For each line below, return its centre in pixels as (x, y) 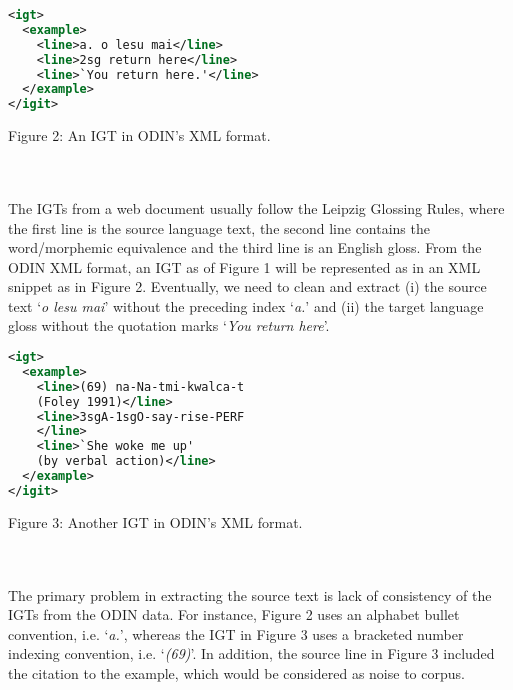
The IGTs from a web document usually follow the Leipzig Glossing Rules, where (256, 207)
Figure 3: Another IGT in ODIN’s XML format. (155, 521)
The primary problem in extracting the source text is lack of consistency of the (250, 594)
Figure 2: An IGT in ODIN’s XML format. (139, 135)
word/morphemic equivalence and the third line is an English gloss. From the (245, 247)
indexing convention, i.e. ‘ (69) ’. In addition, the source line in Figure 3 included (251, 653)
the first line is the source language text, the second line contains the (219, 227)
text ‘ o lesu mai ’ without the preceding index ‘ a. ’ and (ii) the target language (246, 305)
